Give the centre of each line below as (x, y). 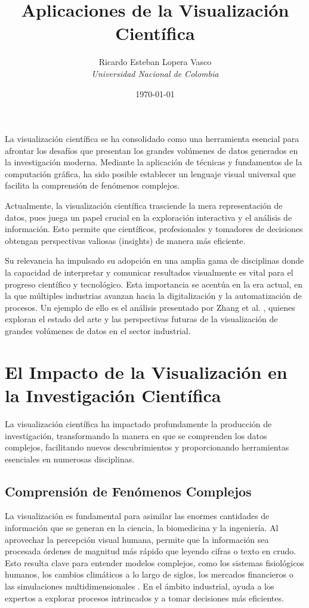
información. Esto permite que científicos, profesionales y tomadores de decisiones (154, 229)
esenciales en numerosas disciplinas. (70, 459)
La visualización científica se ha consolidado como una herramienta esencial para (152, 139)
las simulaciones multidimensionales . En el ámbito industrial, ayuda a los (140, 586)
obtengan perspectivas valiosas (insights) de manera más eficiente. (125, 240)
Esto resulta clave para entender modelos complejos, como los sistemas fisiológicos (154, 562)
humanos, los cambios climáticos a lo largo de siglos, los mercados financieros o (149, 574)
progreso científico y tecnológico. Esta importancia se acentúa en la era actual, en (154, 284)
